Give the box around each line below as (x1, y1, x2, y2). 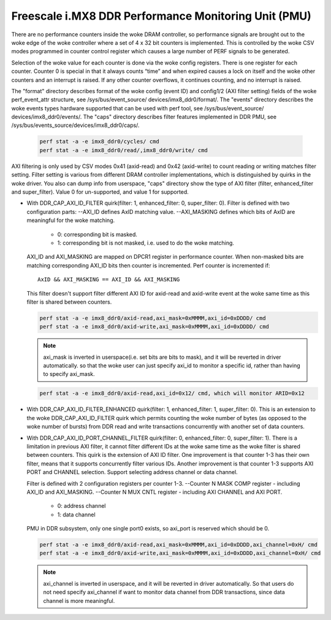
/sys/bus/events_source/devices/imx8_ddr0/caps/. (11, 121, 140, 129)
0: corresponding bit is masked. (57, 231, 138, 238)
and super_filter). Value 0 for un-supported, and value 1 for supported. (11, 188, 189, 196)
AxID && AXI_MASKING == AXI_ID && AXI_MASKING (37, 276, 180, 283)
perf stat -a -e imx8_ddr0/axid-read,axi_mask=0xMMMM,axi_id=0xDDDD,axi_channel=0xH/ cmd (39, 542, 318, 548)
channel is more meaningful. (43, 597, 115, 604)
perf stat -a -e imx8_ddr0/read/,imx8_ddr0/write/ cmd (39, 147, 208, 153)
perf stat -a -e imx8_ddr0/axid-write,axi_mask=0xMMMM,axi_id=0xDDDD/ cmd (39, 323, 270, 331)
